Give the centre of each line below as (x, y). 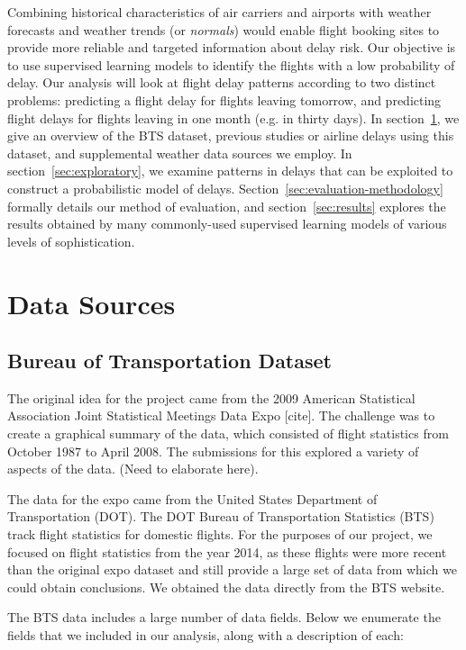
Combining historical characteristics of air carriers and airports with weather (219, 12)
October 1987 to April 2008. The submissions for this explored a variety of (213, 451)
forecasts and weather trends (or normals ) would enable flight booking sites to (224, 29)
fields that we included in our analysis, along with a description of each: (206, 635)
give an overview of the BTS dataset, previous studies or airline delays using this (231, 135)
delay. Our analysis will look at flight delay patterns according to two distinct (222, 82)
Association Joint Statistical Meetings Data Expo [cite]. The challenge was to (221, 415)
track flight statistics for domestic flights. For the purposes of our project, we (220, 534)
